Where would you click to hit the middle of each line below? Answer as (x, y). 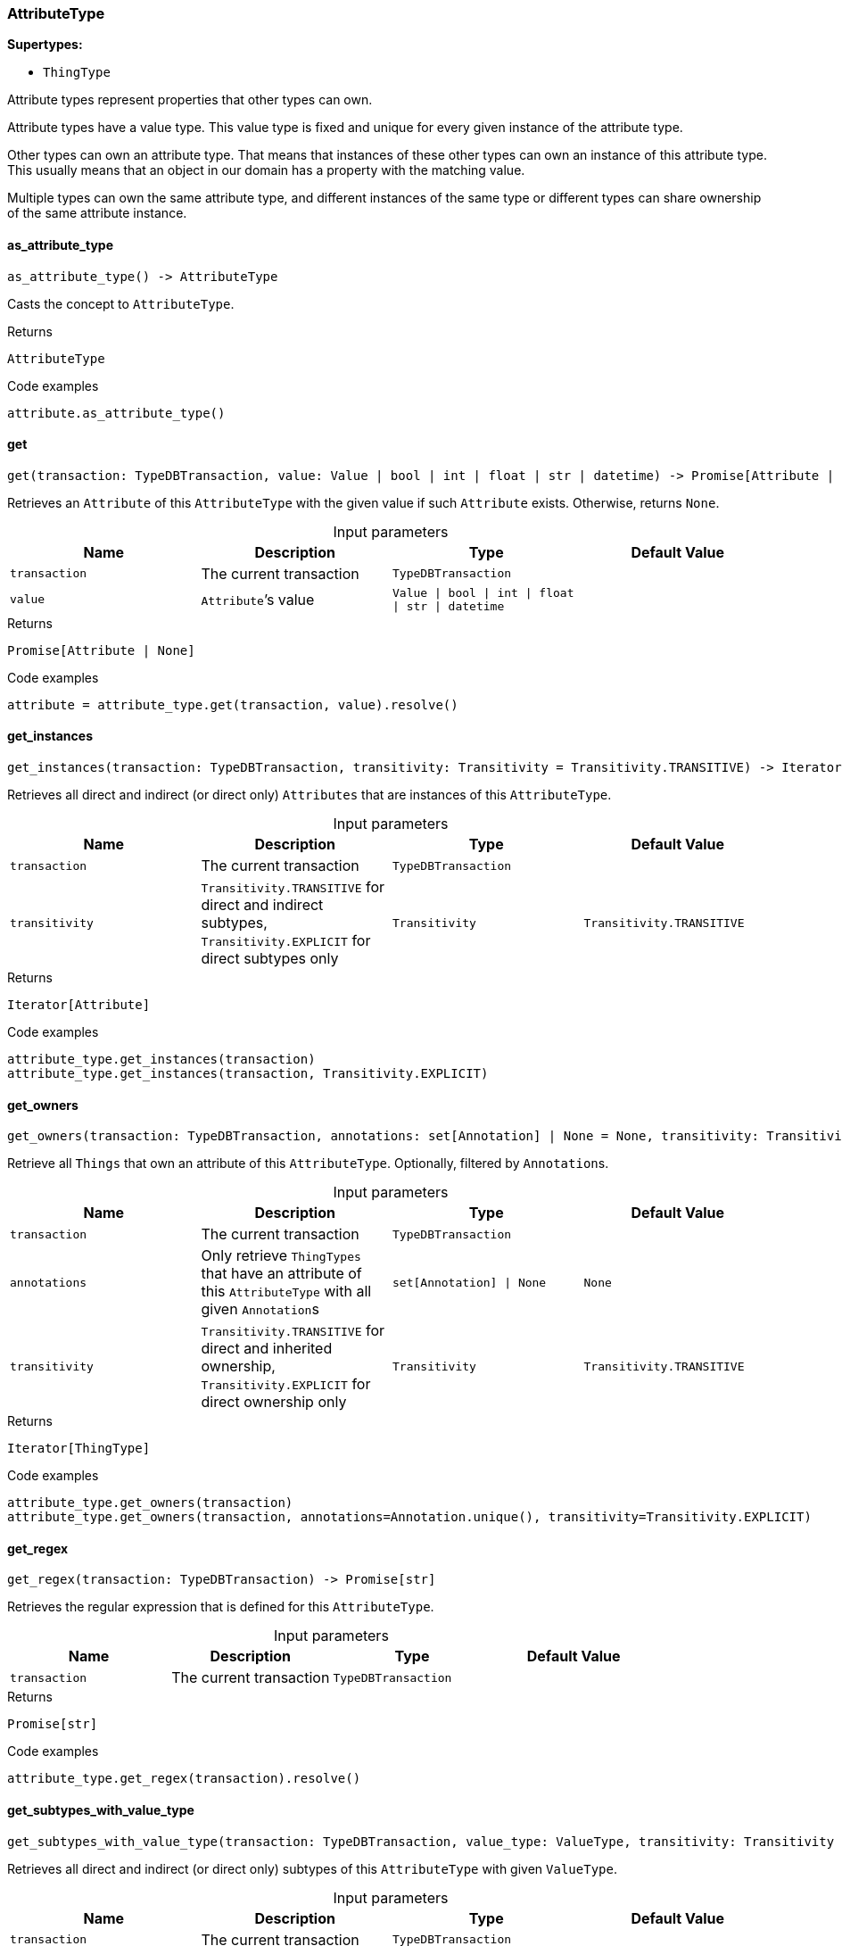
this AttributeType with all (286, 1292)
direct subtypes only (270, 959)
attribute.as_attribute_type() (116, 413)
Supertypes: (45, 45)
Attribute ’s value (258, 599)
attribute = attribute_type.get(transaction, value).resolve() (233, 704)
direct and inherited (267, 1349)
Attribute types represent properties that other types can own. (190, 100)
